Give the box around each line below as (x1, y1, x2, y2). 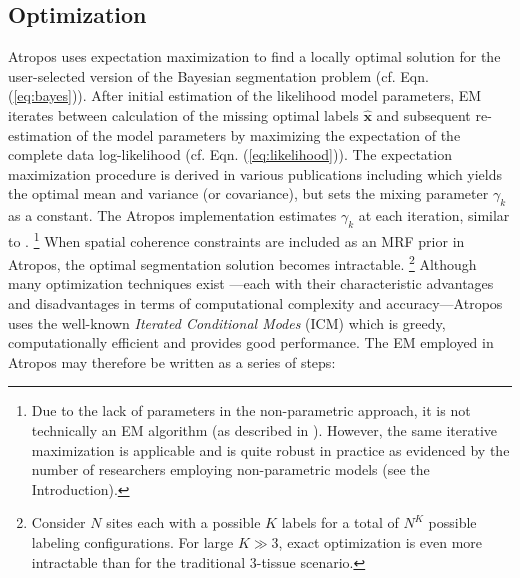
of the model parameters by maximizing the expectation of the (76, 124, 461, 145)
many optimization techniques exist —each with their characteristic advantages (8, 273, 494, 294)
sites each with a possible (106, 512, 261, 533)
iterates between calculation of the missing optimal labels (8, 104, 359, 125)
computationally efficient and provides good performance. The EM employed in (8, 332, 494, 353)
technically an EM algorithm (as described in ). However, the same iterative (31, 420, 498, 441)
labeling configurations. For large (31, 531, 234, 552)
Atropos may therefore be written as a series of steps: (8, 351, 336, 372)
